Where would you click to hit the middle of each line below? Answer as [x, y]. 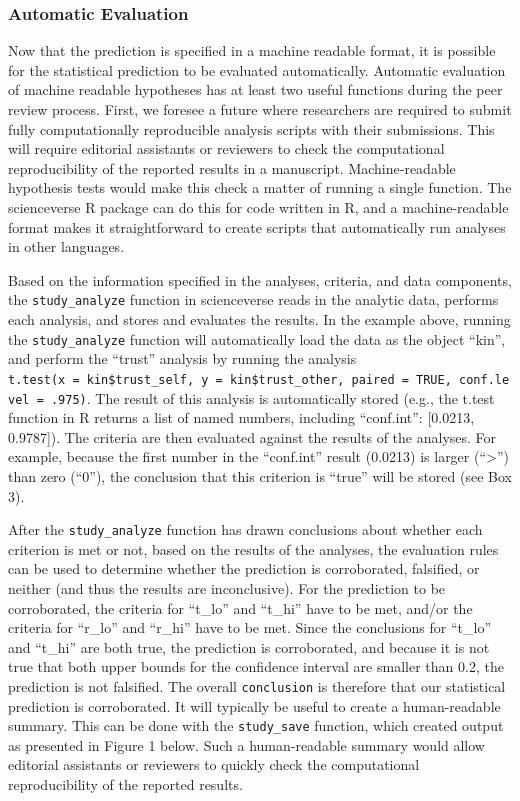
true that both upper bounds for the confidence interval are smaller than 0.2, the [256, 666]
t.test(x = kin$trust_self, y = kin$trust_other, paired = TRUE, [230, 379]
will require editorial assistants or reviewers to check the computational [226, 148]
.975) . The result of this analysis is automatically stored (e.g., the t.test [272, 397]
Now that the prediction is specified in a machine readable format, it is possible [252, 50]
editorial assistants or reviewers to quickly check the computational [214, 764]
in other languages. [66, 246]
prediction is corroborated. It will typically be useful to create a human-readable [254, 705]
